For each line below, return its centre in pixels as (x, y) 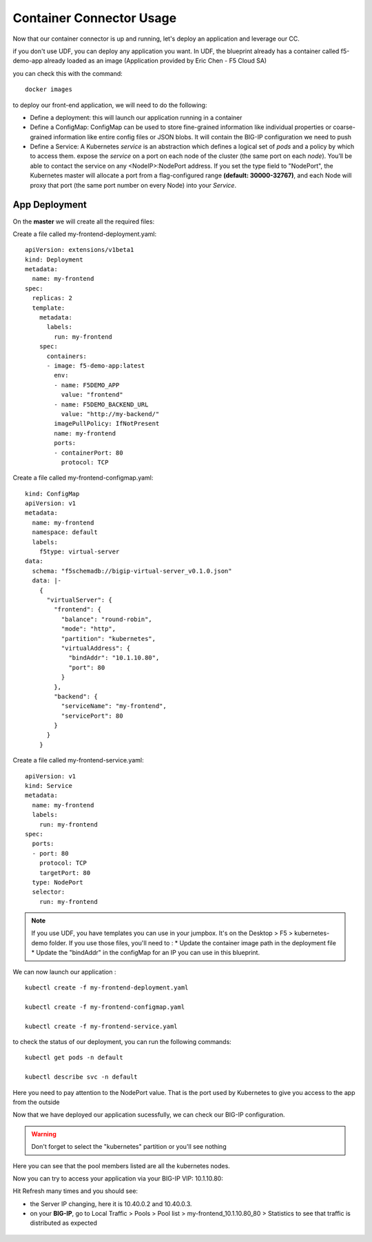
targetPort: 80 (65, 873)
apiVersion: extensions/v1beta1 (80, 250)
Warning (44, 1134)
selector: (49, 892)
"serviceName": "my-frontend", (114, 706)
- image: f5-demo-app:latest (96, 366)
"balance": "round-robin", (107, 619)
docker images (49, 89)
